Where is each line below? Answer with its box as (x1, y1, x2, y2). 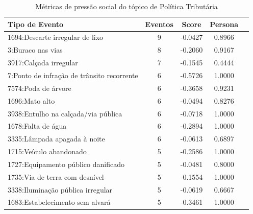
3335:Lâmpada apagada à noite (8, 133, 105, 144)
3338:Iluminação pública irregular (8, 184, 113, 195)
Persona (210, 18, 239, 29)
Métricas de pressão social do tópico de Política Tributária (35, 1, 218, 11)
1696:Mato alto (8, 95, 55, 106)
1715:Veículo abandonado (8, 146, 87, 157)
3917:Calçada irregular (8, 57, 78, 68)
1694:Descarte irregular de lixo (8, 32, 104, 42)
